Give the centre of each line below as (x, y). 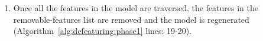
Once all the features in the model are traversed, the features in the (136, 8)
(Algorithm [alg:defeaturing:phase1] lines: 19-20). (103, 31)
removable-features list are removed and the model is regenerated (131, 19)
